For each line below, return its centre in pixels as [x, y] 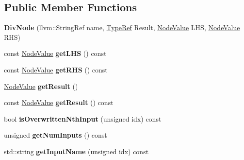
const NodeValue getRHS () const [56, 69]
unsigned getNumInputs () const [56, 135]
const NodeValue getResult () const [59, 102]
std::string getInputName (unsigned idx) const [76, 151]
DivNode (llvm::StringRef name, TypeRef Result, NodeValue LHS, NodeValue [122, 27]
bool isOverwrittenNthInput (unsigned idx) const [83, 118]
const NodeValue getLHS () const [55, 53]
